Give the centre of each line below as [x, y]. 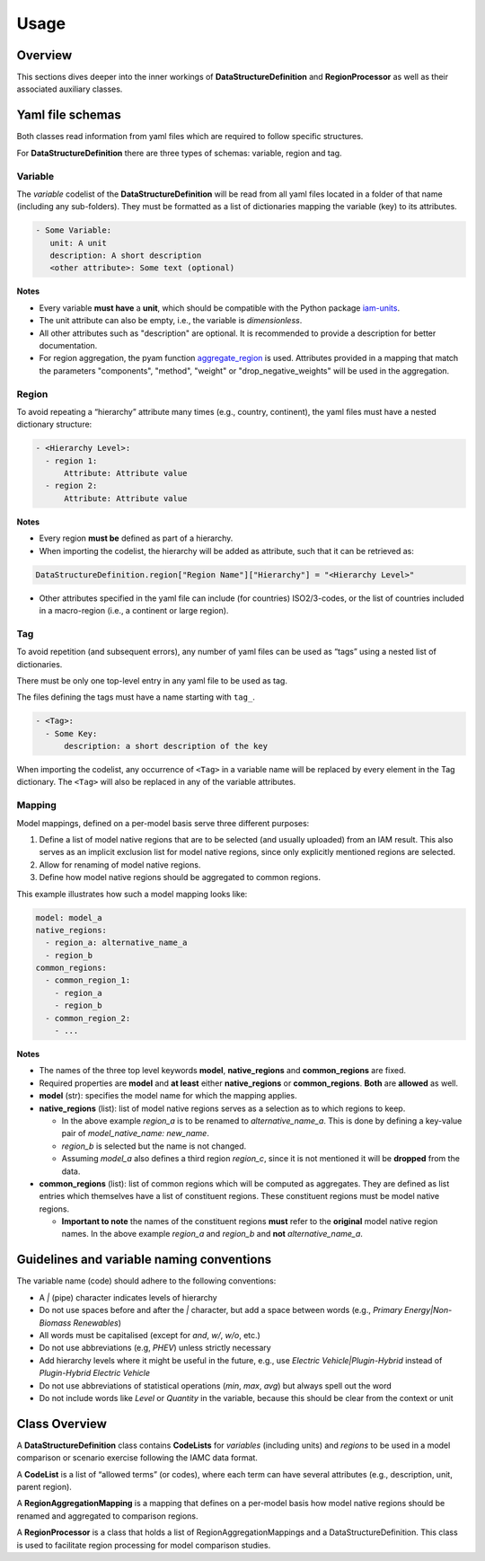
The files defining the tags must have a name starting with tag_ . [136, 697]
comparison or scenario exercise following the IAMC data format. [137, 1458]
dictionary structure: [54, 424]
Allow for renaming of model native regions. [120, 864]
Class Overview [62, 1424]
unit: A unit [79, 243]
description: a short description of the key [166, 746]
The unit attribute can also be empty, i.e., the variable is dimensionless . [171, 321]
